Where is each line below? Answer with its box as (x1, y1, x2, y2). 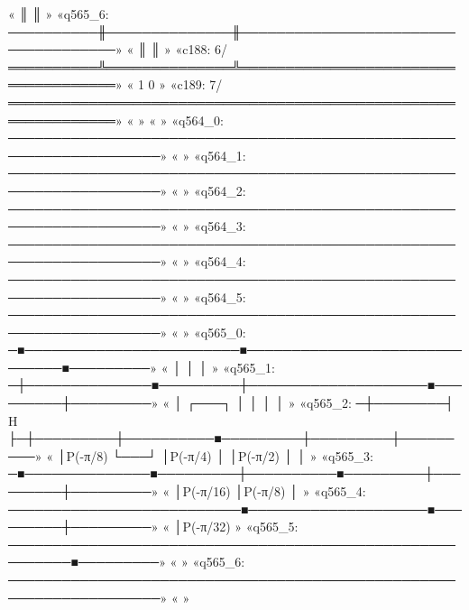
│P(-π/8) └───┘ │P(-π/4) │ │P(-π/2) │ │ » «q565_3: (57, 446, 373, 465)
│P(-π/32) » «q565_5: (173, 517, 299, 536)
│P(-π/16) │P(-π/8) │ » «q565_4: (173, 482, 366, 501)
